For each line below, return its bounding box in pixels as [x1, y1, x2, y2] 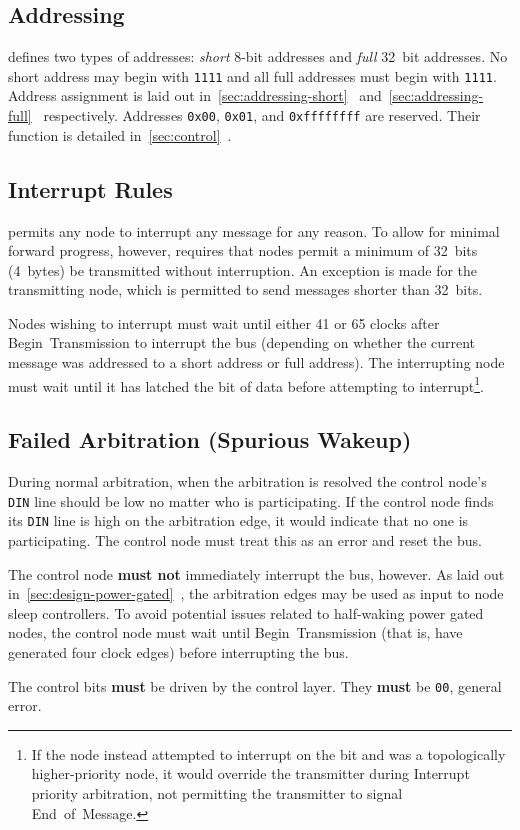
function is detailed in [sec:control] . [8, 124, 232, 145]
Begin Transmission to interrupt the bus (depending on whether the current [8, 332, 476, 353]
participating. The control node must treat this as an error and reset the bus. [8, 530, 482, 551]
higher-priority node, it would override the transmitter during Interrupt [31, 763, 470, 784]
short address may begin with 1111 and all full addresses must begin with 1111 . [8, 65, 497, 86]
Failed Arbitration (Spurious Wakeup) [8, 424, 412, 455]
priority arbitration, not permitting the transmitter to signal [31, 783, 403, 804]
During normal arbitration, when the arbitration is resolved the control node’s [8, 471, 487, 492]
